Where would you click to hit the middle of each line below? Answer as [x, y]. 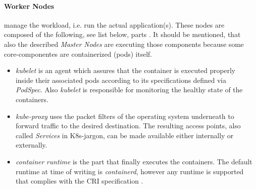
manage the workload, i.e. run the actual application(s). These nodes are [114, 24]
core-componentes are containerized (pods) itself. [78, 54]
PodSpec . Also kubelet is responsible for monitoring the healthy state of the [129, 90]
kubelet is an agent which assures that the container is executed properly [126, 70]
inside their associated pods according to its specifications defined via [121, 80]
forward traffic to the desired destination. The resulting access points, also [128, 126]
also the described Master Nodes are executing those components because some [124, 44]
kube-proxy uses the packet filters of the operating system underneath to [125, 116]
